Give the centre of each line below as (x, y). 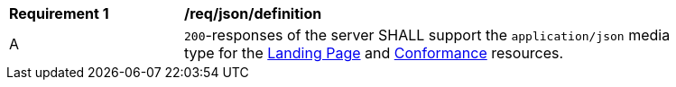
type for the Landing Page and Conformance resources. (374, 53)
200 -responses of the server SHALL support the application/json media (427, 35)
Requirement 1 (59, 13)
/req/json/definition (253, 13)
